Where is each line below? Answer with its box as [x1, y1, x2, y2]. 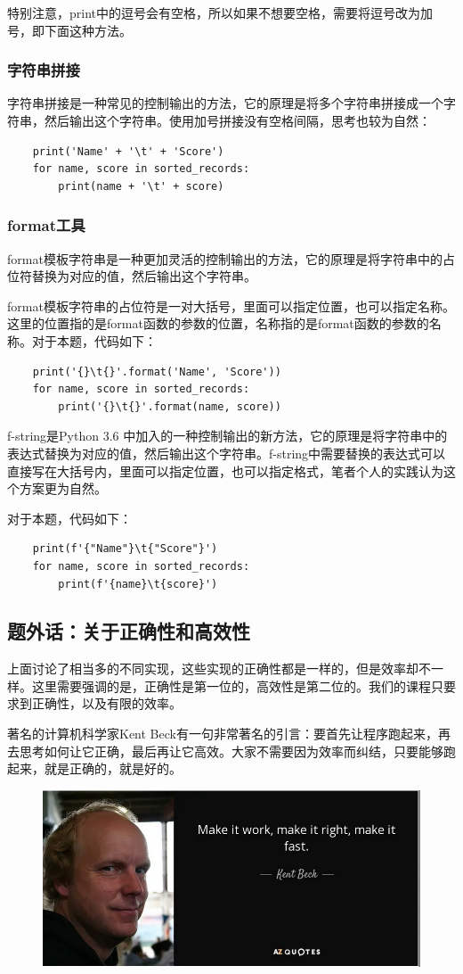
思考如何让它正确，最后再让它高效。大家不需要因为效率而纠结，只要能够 [19, 741, 443, 760]
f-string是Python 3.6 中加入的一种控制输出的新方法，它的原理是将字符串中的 [7, 426, 448, 445]
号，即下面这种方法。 [7, 21, 132, 39]
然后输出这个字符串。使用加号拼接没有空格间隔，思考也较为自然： [44, 111, 431, 129]
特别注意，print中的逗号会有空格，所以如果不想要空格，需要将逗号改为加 [7, 4, 433, 21]
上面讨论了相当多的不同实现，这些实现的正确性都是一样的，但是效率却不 [7, 659, 431, 678]
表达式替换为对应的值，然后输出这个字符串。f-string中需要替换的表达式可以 [7, 443, 446, 462]
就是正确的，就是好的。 [44, 759, 182, 778]
